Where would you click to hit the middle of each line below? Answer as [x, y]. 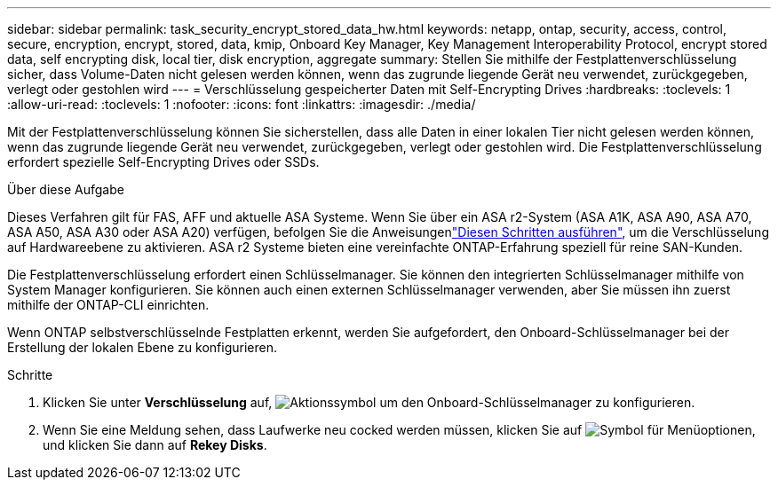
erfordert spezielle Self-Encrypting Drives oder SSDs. [163, 162]
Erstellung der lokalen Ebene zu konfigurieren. [142, 347]
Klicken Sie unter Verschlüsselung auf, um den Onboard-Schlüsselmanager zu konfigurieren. [369, 402]
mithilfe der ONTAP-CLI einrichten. [108, 305]
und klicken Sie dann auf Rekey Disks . [155, 445]
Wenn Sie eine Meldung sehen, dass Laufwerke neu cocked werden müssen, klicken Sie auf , [399, 430]
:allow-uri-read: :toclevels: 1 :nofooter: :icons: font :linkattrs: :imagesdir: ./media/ [242, 104]
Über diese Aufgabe [66, 189]
